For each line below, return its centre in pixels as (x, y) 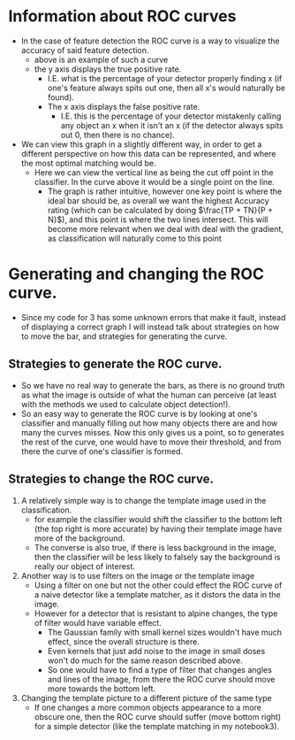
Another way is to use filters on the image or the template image (138, 575)
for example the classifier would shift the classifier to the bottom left (158, 519)
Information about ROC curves (122, 16)
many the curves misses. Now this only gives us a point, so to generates (152, 432)
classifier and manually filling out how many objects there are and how (149, 423)
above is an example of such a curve (101, 59)
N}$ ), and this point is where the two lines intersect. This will (158, 220)
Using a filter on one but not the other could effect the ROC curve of (158, 585)
